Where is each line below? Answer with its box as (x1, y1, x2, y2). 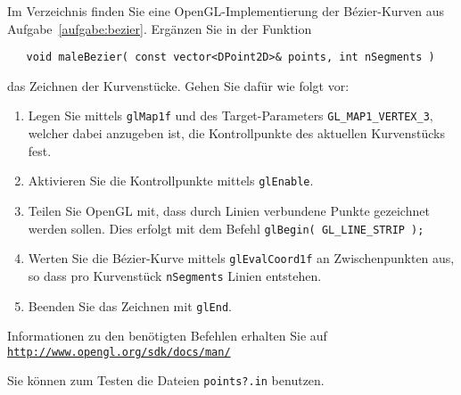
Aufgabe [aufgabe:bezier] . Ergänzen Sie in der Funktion (7, 19, 312, 37)
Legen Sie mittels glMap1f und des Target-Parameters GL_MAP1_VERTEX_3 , (28, 106, 433, 125)
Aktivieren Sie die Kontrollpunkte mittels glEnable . (28, 171, 314, 190)
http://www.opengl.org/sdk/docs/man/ (7, 345, 231, 358)
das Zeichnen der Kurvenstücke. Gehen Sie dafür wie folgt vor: (7, 76, 350, 95)
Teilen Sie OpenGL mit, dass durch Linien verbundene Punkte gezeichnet (28, 201, 430, 219)
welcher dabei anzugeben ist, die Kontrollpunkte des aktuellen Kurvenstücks (28, 124, 445, 143)
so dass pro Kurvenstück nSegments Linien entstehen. (28, 266, 322, 284)
